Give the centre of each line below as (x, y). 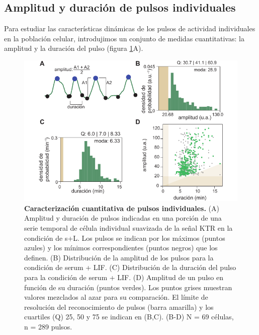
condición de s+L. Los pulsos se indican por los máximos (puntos (125, 238)
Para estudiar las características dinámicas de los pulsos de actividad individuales (130, 28)
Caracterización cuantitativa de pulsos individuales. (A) (122, 208)
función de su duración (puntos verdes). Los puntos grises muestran (128, 287)
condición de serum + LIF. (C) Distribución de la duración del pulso (130, 267)
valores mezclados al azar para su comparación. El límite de (116, 297)
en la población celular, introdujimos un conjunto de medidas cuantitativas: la (124, 38)
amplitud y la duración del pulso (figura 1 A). (74, 48)
